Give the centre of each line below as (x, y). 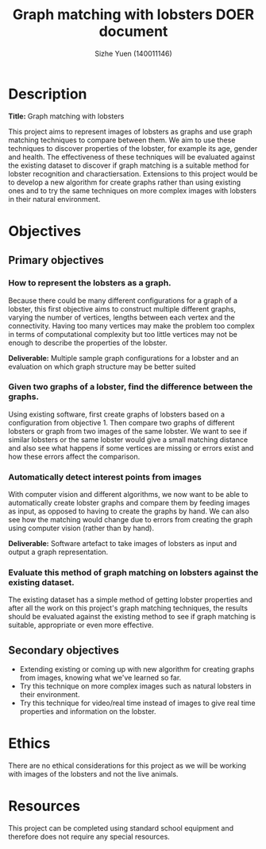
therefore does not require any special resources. (89, 837)
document (133, 31)
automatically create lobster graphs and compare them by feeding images (129, 503)
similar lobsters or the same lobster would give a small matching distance (128, 440)
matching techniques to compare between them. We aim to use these (122, 140)
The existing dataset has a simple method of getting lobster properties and (130, 600)
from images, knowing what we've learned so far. (100, 678)
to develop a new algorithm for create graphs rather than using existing (125, 182)
